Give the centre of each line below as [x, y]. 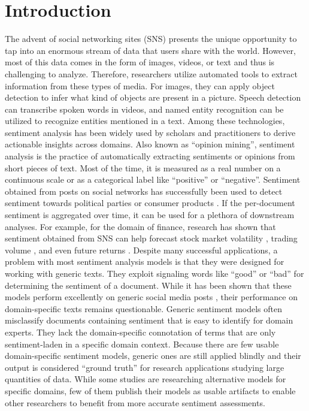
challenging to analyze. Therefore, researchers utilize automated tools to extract [151, 73]
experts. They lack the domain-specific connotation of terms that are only [140, 332]
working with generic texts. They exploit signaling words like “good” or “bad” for [154, 273]
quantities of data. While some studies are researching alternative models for [146, 379]
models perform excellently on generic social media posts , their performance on [151, 297]
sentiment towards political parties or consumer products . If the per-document [150, 203]
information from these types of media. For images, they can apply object [140, 85]
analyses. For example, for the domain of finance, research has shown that [140, 226]
